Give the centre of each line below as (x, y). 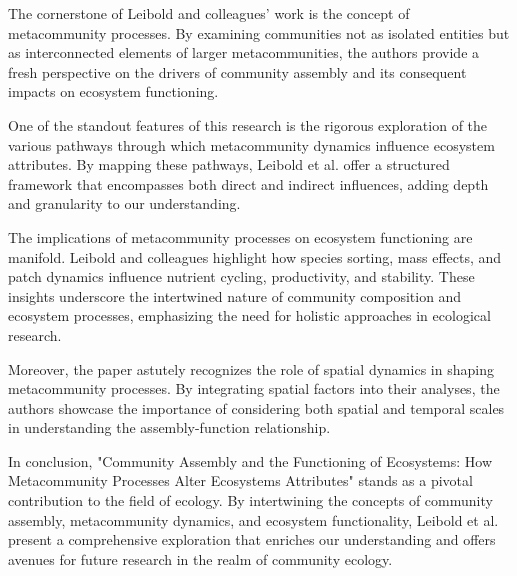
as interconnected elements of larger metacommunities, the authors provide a (244, 52)
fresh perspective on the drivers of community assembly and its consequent (237, 71)
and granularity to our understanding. (124, 203)
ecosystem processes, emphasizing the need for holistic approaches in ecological (249, 315)
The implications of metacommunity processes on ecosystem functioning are (240, 236)
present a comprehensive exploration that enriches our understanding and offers (252, 539)
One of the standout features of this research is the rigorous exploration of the (248, 124)
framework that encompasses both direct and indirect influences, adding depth (248, 183)
